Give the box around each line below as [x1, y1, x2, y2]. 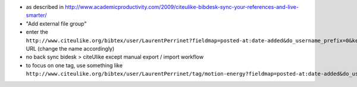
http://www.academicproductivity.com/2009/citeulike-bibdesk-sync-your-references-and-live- [64, 4, 299, 10]
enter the [26, 29, 49, 36]
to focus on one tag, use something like [26, 61, 123, 69]
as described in [26, 4, 64, 10]
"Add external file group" [26, 20, 87, 27]
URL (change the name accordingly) [26, 45, 115, 52]
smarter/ [26, 12, 47, 19]
